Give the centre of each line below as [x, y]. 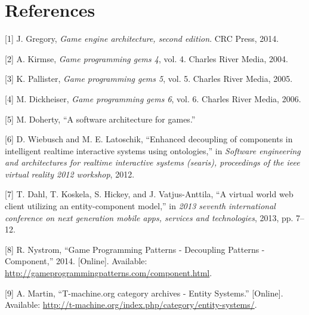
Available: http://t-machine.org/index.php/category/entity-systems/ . [131, 305]
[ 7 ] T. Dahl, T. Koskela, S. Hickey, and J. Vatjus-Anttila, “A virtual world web [149, 194]
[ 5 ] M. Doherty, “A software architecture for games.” [100, 119]
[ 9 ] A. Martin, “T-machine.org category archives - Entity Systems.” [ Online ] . [144, 293]
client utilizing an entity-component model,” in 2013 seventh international [140, 206]
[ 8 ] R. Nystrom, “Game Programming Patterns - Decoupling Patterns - [135, 249]
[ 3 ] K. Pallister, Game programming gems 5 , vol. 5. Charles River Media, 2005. [149, 79]
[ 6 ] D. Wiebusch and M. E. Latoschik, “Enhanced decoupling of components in [149, 139]
